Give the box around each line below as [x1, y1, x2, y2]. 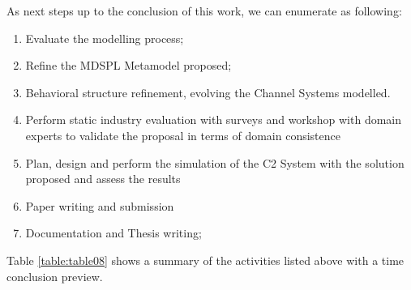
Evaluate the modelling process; [25, 29, 184, 46]
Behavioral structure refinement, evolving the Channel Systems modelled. [25, 83, 391, 100]
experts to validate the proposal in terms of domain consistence [25, 126, 341, 143]
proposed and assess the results [25, 170, 181, 187]
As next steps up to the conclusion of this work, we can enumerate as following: [6, 2, 402, 19]
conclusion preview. [6, 267, 103, 284]
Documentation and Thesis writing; [25, 224, 202, 241]
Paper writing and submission [25, 197, 174, 214]
